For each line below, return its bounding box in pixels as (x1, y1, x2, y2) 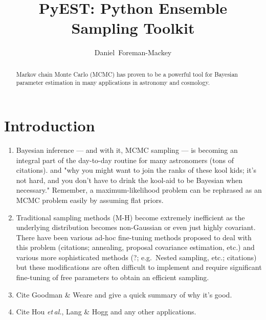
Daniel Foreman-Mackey (94, 47, 172, 58)
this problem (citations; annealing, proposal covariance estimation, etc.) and (16, 242, 255, 253)
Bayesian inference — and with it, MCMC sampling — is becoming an (16, 144, 238, 155)
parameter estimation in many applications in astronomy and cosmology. (16, 78, 210, 87)
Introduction (4, 115, 95, 136)
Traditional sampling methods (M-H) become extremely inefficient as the (16, 212, 245, 222)
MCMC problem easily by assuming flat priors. (16, 194, 164, 205)
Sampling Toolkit (71, 17, 195, 38)
